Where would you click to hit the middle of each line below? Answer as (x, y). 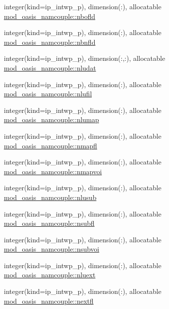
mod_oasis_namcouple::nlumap (51, 119)
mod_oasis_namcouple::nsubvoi (52, 249)
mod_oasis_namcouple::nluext (50, 275)
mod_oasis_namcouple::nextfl (49, 300)
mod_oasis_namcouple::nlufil (48, 94)
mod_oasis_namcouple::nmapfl (51, 145)
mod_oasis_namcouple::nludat (50, 67)
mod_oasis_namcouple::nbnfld (50, 42)
